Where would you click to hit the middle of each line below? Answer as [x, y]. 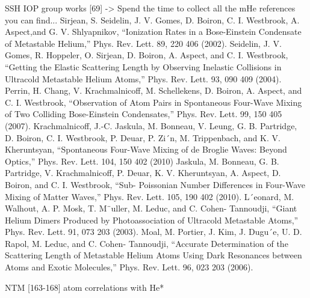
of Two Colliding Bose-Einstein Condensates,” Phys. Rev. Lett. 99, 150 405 [144, 114]
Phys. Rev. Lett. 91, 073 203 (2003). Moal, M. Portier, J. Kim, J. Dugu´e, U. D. [153, 232]
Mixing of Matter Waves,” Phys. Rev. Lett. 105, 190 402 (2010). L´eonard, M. [150, 196]
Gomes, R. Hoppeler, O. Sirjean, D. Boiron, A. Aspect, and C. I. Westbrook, [147, 55]
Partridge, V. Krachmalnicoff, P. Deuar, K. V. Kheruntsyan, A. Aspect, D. [143, 173]
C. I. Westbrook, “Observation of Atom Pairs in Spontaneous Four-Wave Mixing [153, 102]
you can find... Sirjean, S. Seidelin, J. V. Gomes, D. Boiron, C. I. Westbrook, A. [152, 20]
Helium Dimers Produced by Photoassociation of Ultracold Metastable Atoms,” [152, 220]
